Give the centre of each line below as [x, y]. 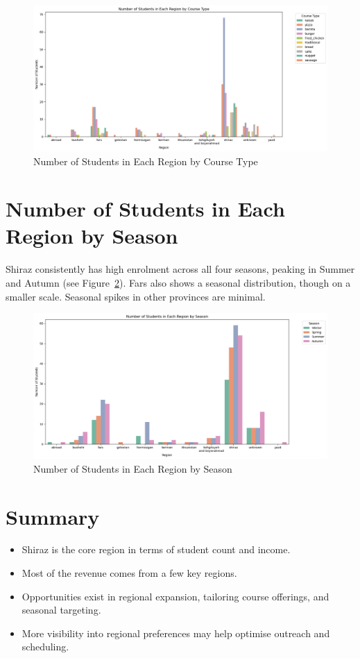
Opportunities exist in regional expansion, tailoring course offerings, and [175, 596]
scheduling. [45, 647]
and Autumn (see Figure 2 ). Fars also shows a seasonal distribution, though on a [178, 283]
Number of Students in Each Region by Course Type [146, 161]
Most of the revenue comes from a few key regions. [129, 573]
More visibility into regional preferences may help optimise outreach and [176, 633]
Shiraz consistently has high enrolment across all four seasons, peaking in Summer [180, 269]
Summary [53, 516]
